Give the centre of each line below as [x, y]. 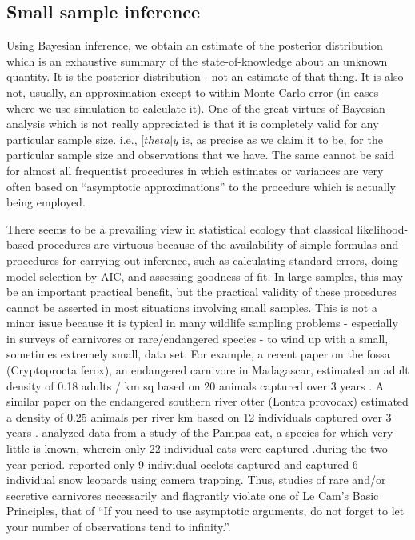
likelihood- [383, 228]
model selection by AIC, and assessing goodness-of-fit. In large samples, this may [205, 276]
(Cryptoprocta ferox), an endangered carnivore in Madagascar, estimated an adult [208, 370]
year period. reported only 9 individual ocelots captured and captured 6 [182, 464]
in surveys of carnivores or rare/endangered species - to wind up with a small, [198, 338]
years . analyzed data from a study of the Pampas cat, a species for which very [200, 432]
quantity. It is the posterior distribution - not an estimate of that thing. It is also [205, 76]
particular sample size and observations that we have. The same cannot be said [201, 155]
